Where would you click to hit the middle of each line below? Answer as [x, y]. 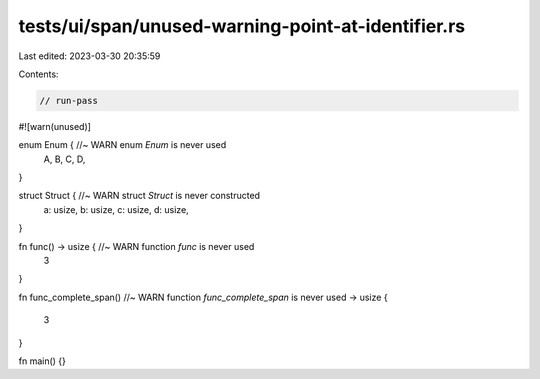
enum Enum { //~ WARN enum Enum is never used [122, 145]
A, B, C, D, [64, 159]
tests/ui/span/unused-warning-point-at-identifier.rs [242, 26]
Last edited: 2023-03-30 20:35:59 [89, 56]
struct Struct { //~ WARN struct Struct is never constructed [139, 196]
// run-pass [69, 100]
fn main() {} [42, 361]
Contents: [38, 74]
